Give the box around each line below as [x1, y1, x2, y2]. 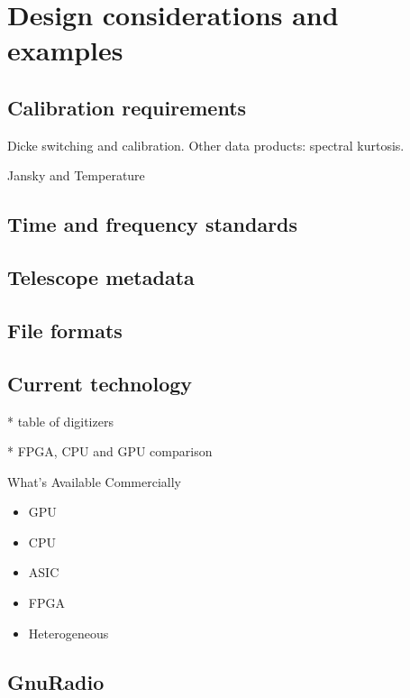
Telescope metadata [7, 263, 195, 291]
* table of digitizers [7, 411, 114, 430]
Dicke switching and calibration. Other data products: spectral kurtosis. [7, 135, 405, 154]
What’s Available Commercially [7, 472, 182, 491]
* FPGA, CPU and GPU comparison [7, 442, 213, 461]
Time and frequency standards [7, 210, 298, 238]
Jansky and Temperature [7, 166, 145, 185]
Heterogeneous [28, 623, 109, 642]
